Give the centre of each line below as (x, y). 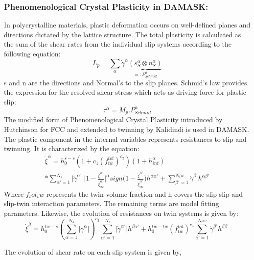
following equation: (32, 53)
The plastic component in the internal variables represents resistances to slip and (125, 139)
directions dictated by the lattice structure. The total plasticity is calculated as (123, 34)
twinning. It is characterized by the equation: (72, 148)
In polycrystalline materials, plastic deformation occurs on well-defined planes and (127, 25)
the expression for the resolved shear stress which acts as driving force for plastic (125, 92)
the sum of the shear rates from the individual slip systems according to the (118, 44)
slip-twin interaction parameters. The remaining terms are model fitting (112, 203)
